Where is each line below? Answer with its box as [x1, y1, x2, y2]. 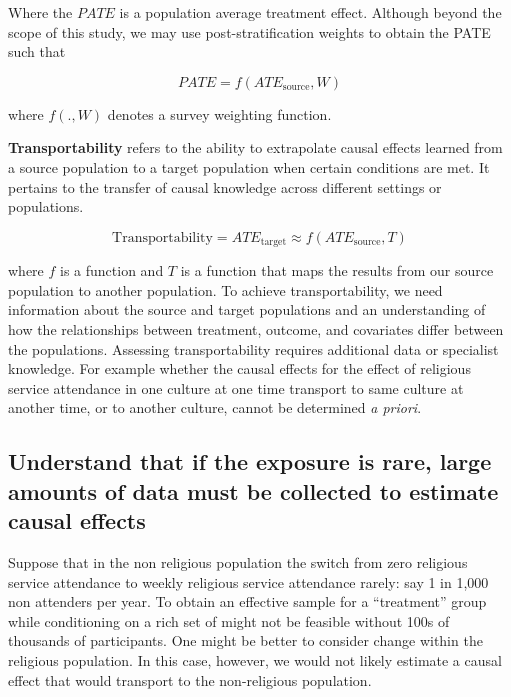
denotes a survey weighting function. [107, 103, 332, 124]
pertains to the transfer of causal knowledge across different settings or [8, 176, 442, 197]
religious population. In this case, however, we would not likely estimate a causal [8, 649, 502, 670]
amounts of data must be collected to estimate [8, 475, 499, 506]
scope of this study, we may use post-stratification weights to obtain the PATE [8, 21, 491, 42]
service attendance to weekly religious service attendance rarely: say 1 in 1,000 [8, 571, 489, 592]
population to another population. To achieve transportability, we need [8, 279, 443, 300]
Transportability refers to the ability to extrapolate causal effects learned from [8, 137, 503, 158]
